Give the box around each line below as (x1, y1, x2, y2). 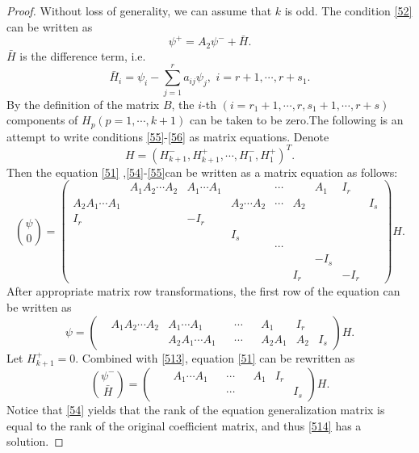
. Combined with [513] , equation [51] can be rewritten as (75, 349, 355, 366)
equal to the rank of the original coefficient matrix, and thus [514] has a (6, 417, 362, 434)
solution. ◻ (6, 433, 64, 450)
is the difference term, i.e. (19, 47, 146, 64)
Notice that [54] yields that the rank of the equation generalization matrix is (6, 401, 385, 417)
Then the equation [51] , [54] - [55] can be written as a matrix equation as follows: (6, 163, 398, 180)
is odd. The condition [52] (284, 2, 413, 19)
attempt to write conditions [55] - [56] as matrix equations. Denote (6, 128, 329, 145)
